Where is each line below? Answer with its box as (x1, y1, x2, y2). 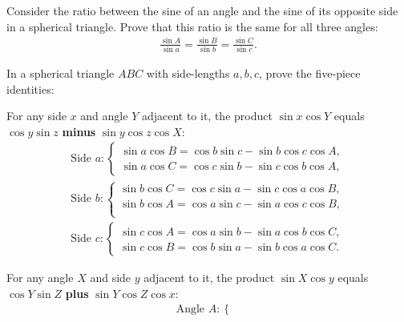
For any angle (6, 269, 74, 286)
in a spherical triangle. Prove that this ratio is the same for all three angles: (6, 18, 378, 34)
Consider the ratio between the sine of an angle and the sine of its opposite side (6, 2, 398, 18)
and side (90, 269, 131, 286)
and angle (80, 107, 128, 124)
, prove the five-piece (259, 65, 361, 82)
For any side (6, 107, 67, 124)
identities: (6, 80, 55, 97)
